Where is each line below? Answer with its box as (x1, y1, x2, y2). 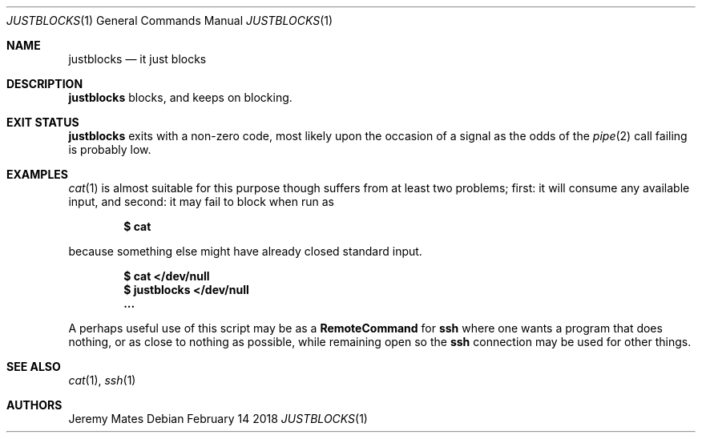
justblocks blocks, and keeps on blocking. (68, 91, 292, 104)
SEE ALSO (6, 360, 61, 373)
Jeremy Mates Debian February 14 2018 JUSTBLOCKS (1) (68, 412, 368, 425)
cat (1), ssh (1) (68, 373, 136, 387)
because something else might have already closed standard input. (68, 244, 422, 258)
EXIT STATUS (6, 115, 79, 129)
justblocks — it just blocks (68, 52, 207, 66)
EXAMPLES (6, 167, 68, 181)
